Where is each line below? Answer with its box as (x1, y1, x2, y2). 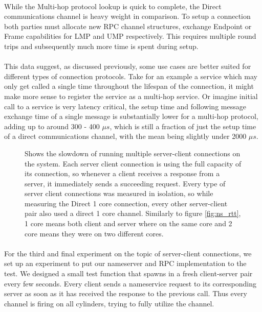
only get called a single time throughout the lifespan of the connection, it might (4, 81, 254, 91)
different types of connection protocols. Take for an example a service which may (4, 70, 258, 81)
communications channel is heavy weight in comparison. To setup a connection (4, 11, 251, 21)
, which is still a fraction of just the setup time (110, 121, 256, 131)
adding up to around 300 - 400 (4, 121, 100, 131)
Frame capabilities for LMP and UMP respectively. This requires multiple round (4, 31, 256, 41)
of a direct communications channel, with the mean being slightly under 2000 (4, 131, 247, 141)
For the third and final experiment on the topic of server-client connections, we (4, 248, 252, 258)
